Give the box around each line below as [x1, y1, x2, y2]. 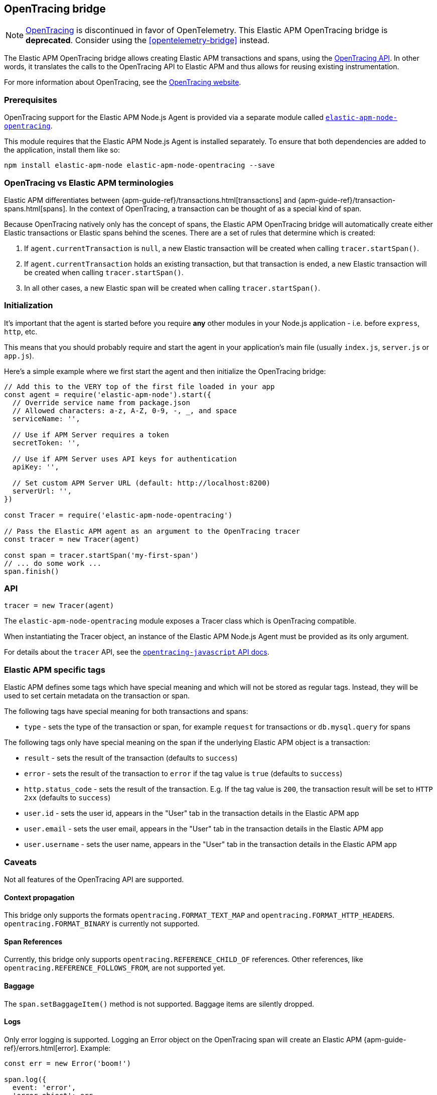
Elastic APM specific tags [4, 664, 105, 675]
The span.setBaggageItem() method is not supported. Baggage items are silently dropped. [4, 999, 315, 1008]
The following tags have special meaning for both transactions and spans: [4, 707, 248, 716]
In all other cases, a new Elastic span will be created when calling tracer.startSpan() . [24, 283, 320, 292]
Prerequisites [4, 94, 57, 105]
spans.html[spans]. [4, 204, 68, 213]
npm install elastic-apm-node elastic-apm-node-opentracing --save [4, 161, 275, 170]
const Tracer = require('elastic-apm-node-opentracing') [4, 511, 233, 519]
